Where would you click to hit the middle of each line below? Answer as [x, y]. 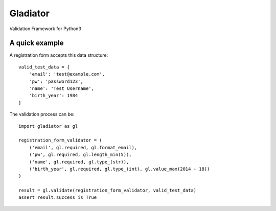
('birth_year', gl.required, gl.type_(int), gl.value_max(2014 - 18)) [119, 169]
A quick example [37, 43]
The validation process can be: [42, 114]
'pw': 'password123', [56, 81]
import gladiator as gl [48, 126]
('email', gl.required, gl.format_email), [83, 147]
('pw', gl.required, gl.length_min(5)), [80, 155]
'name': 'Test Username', [62, 89]
